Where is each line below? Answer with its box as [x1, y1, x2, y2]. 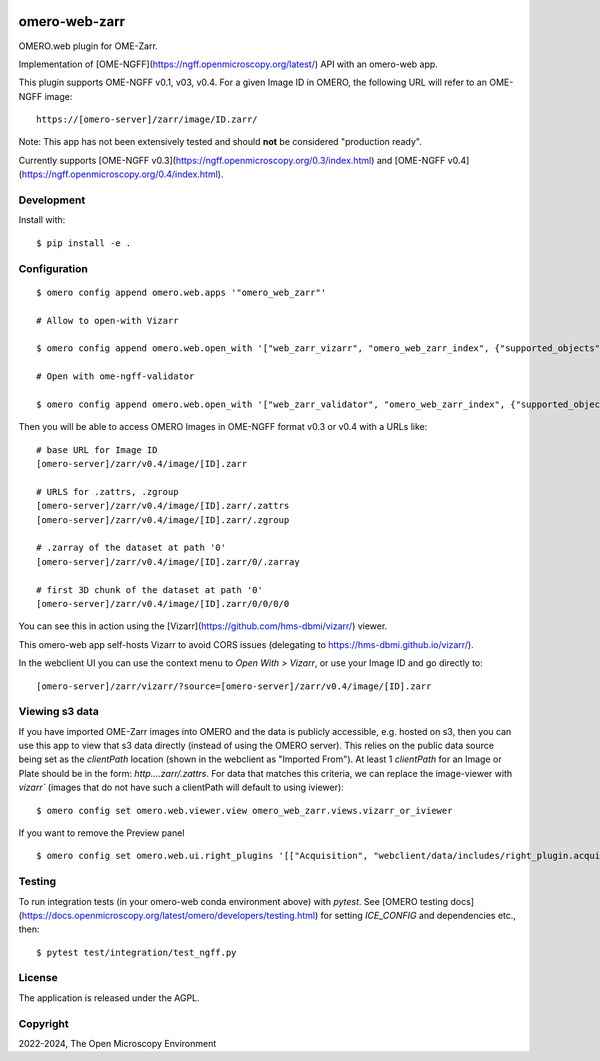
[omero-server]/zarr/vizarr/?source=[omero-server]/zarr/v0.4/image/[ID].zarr [36, 680, 432, 692]
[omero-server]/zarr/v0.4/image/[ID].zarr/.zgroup [36, 514, 290, 525]
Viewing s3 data [18, 705, 99, 719]
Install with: [18, 214, 66, 226]
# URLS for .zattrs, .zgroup [36, 486, 179, 497]
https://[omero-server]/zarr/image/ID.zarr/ [36, 114, 259, 125]
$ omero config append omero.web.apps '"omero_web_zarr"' [36, 286, 327, 298]
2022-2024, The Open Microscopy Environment [18, 1037, 217, 1049]
